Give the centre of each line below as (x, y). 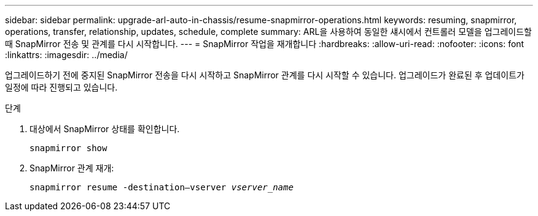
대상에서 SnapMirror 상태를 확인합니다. (105, 129)
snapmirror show (68, 148)
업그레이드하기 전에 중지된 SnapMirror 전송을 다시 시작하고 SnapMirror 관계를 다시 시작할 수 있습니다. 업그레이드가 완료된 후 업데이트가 (265, 75)
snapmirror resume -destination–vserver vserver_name (162, 187)
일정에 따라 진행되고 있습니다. (61, 87)
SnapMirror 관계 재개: (72, 168)
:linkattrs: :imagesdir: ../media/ (66, 55)
